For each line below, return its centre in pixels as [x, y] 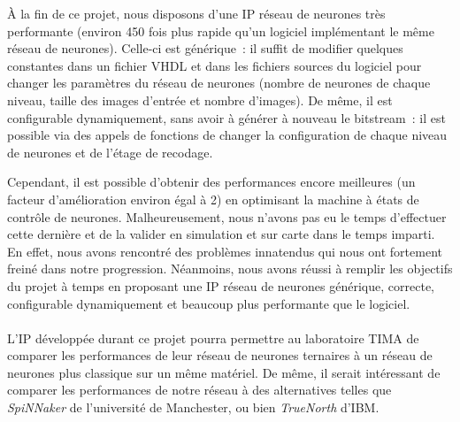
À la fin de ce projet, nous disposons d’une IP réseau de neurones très [196, 13]
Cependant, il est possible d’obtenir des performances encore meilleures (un [211, 182]
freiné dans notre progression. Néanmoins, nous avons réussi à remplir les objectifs [230, 269]
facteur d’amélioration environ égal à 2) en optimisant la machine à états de [213, 199]
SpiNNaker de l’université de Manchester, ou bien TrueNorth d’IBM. [193, 407]
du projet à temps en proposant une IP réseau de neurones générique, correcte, [221, 285]
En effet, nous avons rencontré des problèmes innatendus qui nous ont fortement [225, 251]
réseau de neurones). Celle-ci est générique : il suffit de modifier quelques [205, 48]
